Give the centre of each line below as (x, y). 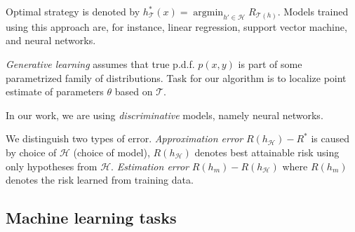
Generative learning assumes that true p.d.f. (100, 63)
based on (134, 91)
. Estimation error (150, 166)
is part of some (270, 63)
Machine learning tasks (91, 218)
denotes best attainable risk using (267, 152)
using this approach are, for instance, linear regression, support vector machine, (176, 26)
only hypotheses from (52, 166)
